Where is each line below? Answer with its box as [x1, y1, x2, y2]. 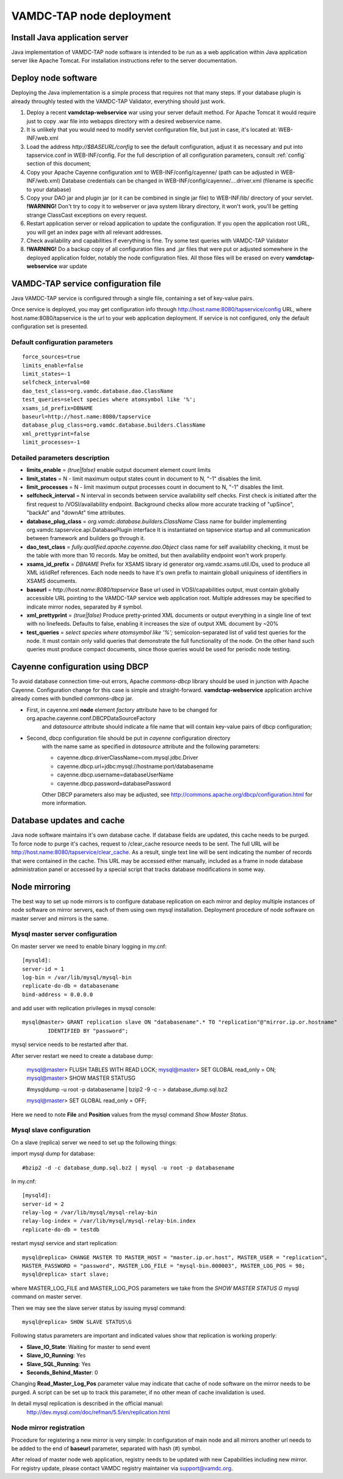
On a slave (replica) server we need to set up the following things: [11, 1138, 177, 1146]
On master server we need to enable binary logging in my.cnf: [11, 942, 167, 950]
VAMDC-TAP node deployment [11, 9, 171, 23]
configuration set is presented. [11, 323, 88, 330]
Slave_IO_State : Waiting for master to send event [26, 1343, 151, 1350]
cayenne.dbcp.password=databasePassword [57, 779, 171, 787]
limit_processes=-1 [22, 439, 81, 446]
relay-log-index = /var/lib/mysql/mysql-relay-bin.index [22, 1218, 197, 1224]
